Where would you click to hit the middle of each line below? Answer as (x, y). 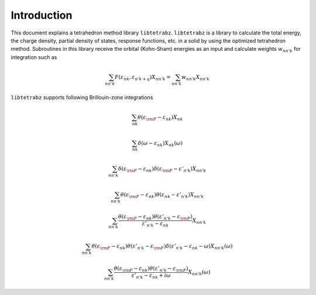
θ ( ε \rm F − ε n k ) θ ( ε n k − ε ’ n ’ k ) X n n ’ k (162, 195)
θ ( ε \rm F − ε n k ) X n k (160, 118)
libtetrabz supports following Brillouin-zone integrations (82, 97)
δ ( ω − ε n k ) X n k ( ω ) (160, 144)
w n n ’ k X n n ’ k (196, 78)
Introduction (42, 15)
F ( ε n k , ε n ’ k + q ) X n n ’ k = (142, 78)
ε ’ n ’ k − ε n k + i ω (151, 276)
